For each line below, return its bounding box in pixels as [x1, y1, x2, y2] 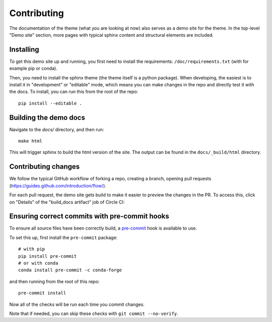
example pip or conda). [9, 65, 57, 71]
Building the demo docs [9, 113, 85, 122]
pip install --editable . [18, 100, 83, 106]
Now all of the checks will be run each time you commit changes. [9, 301, 145, 307]
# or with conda [18, 260, 58, 266]
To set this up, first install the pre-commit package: [9, 234, 118, 241]
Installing [9, 45, 40, 54]
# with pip [18, 246, 45, 252]
